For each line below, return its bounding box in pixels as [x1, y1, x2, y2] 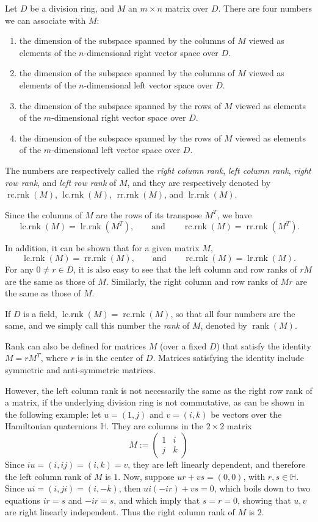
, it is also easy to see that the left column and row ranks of [73, 262, 297, 275]
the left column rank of [5, 470, 92, 482]
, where [40, 351, 68, 364]
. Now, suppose [118, 470, 175, 482]
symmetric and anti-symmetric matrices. [5, 363, 156, 376]
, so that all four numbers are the [170, 307, 295, 320]
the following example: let [5, 407, 101, 420]
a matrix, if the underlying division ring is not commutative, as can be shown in [5, 396, 305, 409]
